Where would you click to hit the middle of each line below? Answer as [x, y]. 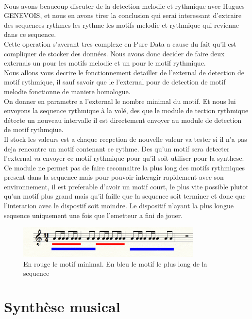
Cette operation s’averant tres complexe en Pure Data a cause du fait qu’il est [120, 43]
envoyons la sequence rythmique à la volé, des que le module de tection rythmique [126, 110]
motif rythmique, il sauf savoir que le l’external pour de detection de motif [115, 82]
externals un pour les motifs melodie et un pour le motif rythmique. [105, 63]
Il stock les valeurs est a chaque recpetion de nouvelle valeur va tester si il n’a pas [126, 139]
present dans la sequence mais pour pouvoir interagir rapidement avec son [114, 177]
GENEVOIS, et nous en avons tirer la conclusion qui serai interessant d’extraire [123, 15]
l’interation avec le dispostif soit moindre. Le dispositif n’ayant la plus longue [119, 206]
